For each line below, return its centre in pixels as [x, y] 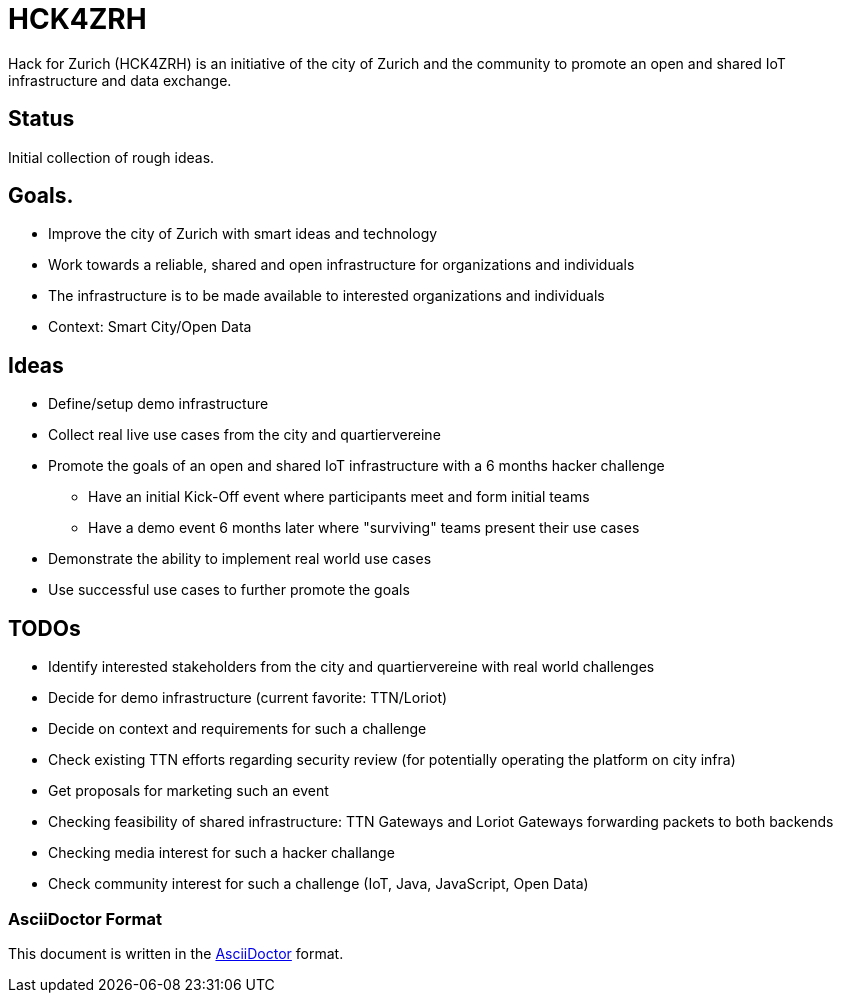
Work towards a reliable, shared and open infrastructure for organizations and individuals [341, 265]
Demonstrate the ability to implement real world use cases [240, 559]
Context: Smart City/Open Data [150, 327]
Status [41, 119]
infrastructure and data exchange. [120, 80]
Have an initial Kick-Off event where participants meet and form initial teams [339, 497]
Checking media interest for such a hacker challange [221, 853]
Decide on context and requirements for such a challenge [237, 729]
